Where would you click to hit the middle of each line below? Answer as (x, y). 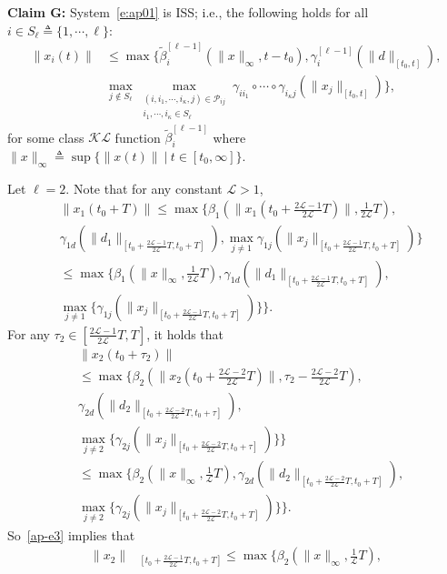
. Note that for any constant (144, 188)
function (138, 137)
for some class (46, 137)
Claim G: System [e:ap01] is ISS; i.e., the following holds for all (188, 12)
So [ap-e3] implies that (71, 534)
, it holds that (185, 333)
